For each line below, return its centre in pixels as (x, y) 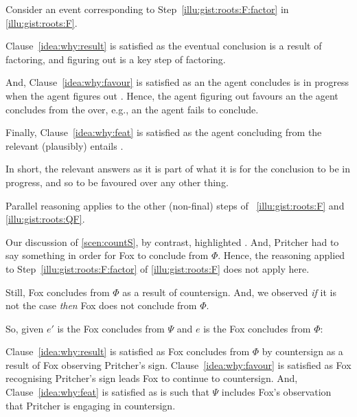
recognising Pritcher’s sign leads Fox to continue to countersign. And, (152, 378)
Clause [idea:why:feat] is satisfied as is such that (107, 392)
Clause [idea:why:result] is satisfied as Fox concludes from (128, 351)
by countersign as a (302, 351)
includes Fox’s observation (276, 392)
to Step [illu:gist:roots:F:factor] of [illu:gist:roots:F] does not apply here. (158, 268)
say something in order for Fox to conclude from (107, 255)
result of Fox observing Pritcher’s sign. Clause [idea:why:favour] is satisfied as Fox (178, 364)
